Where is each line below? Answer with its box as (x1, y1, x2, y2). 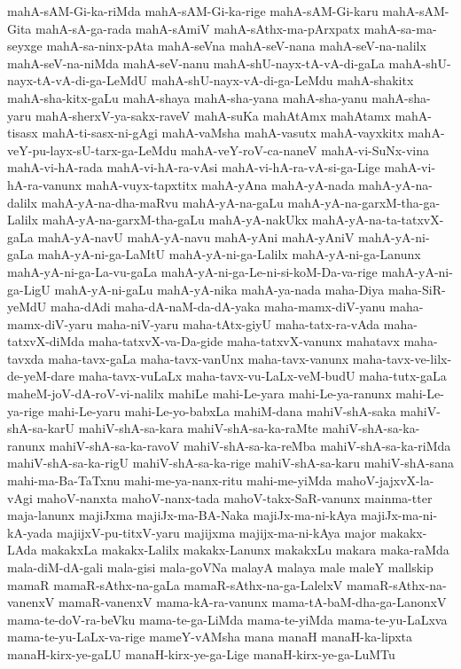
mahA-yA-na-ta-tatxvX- (311, 210, 444, 229)
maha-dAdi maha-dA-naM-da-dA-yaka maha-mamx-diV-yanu (50, 297, 386, 316)
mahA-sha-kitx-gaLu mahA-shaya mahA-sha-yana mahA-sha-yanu (7, 88, 368, 106)
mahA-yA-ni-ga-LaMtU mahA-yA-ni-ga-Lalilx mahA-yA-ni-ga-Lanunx (37, 245, 421, 264)
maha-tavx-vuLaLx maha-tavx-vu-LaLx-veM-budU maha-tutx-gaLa (78, 366, 447, 385)
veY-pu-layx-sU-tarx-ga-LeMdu (7, 140, 177, 159)
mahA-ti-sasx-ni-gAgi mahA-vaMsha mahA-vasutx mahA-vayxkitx (42, 123, 404, 142)
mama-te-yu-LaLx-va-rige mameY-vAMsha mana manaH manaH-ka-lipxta (7, 627, 413, 646)
